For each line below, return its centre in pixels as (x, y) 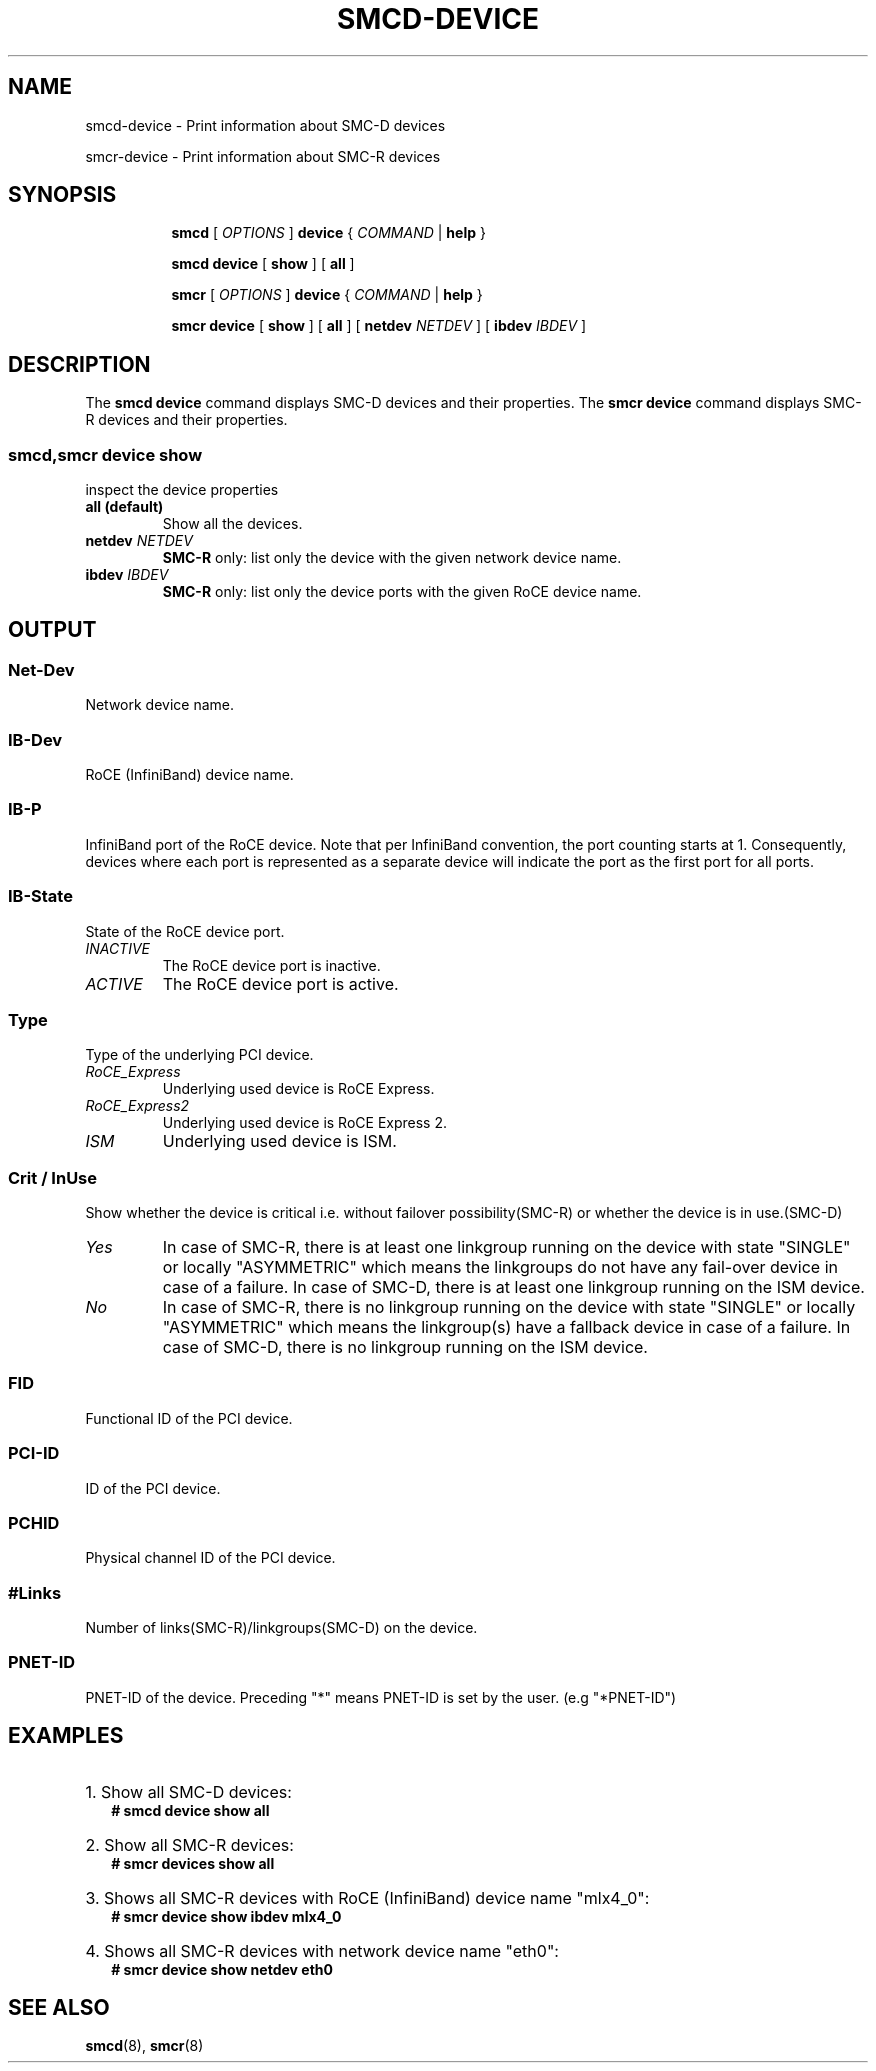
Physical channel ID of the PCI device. (210, 1558)
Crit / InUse (53, 1177)
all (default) (124, 507)
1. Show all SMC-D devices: (188, 1791)
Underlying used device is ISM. (279, 1141)
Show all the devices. (232, 524)
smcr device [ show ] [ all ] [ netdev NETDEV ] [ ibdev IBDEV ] (379, 326)
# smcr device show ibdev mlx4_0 (226, 1916)
